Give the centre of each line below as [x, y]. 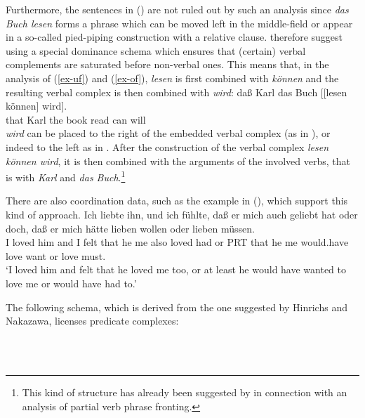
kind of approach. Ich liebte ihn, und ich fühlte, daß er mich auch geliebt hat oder [182, 214]
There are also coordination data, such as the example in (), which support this [177, 201]
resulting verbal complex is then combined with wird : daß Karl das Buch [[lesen [177, 92]
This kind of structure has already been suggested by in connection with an [185, 392]
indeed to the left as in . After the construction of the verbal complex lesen [167, 146]
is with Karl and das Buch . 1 [66, 176]
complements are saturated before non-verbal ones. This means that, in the [167, 64]
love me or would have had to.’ [71, 283]
